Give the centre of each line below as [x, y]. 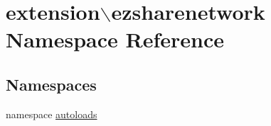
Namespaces [51, 84]
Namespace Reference [115, 39]
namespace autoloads [52, 114]
